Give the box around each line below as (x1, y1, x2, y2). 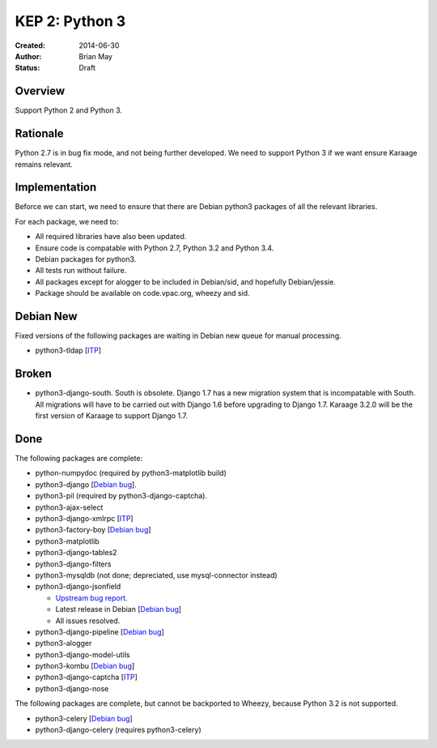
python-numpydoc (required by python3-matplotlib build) (35, 468, 227, 478)
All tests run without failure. (35, 266, 127, 276)
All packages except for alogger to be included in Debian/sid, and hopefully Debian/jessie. (35, 276, 336, 287)
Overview (15, 84, 66, 98)
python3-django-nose (35, 683, 109, 693)
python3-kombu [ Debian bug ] (35, 661, 135, 671)
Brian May (78, 51, 113, 61)
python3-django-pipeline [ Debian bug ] (35, 626, 165, 636)
